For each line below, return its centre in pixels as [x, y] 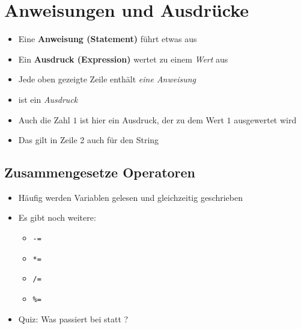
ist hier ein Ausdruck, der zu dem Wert [152, 119]
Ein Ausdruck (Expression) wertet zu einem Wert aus [123, 59]
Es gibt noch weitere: [57, 217]
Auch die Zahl [44, 119]
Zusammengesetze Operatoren [100, 172]
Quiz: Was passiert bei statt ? [73, 318]
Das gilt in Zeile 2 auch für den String [89, 140]
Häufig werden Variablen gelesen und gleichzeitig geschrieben [131, 197]
